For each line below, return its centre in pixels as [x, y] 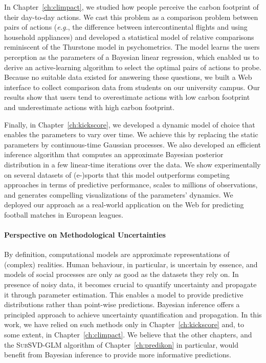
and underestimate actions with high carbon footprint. [90, 107]
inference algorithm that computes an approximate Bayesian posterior [114, 154]
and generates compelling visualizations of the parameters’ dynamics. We [119, 194]
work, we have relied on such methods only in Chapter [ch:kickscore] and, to [124, 324]
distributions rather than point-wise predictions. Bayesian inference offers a [122, 304]
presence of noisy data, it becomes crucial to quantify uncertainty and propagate [130, 284]
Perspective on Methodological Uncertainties [85, 235]
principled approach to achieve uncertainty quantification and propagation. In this [133, 314]
